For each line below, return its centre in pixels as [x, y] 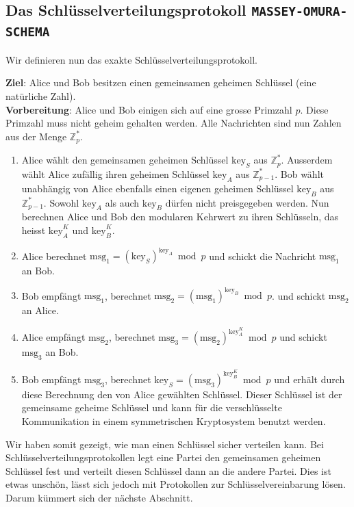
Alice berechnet [54, 256]
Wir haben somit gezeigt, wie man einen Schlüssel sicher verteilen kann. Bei [165, 444]
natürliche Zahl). [41, 95]
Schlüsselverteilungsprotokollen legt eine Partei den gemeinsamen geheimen [163, 457]
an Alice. [40, 310]
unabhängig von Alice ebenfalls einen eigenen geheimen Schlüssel [157, 188]
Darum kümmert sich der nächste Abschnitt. [99, 498]
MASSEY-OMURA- [300, 12]
